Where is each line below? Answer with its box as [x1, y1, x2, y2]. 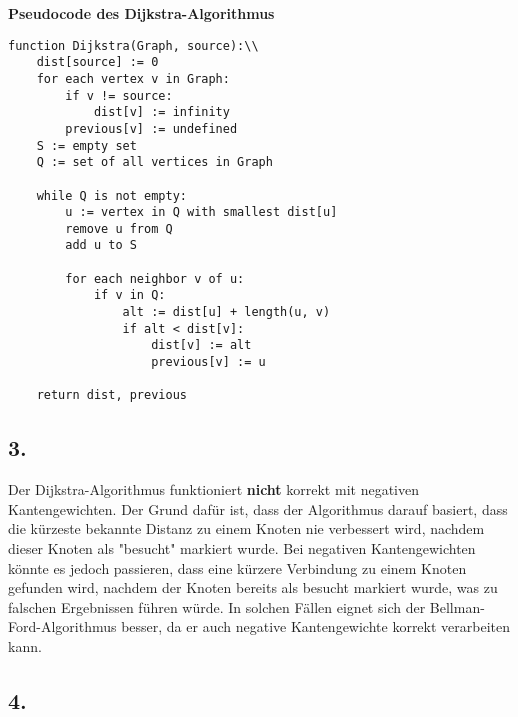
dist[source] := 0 [36, 55, 159, 70]
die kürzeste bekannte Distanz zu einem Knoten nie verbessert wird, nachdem [8, 518, 485, 539]
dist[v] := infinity [93, 105, 230, 120]
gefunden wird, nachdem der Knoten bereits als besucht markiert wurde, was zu [8, 577, 498, 598]
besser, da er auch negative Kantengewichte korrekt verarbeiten [121, 616, 511, 637]
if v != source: [65, 88, 173, 103]
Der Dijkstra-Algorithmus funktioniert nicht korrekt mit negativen [8, 479, 419, 500]
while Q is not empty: [36, 188, 187, 203]
